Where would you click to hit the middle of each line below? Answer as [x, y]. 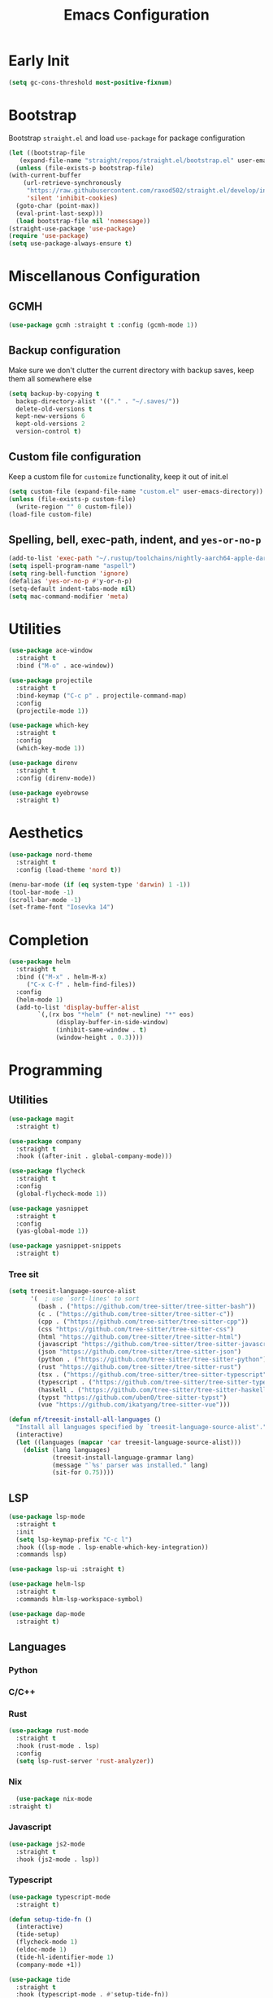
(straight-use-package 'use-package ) [72, 229]
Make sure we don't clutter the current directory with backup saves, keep [131, 370]
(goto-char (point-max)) [58, 205]
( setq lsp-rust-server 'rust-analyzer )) [85, 1761]
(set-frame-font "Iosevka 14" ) [61, 907]
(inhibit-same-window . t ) [102, 1030]
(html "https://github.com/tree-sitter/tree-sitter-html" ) [140, 1337]
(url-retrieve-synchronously [72, 183]
